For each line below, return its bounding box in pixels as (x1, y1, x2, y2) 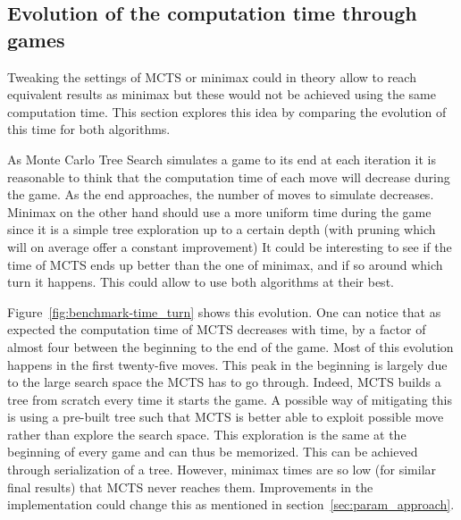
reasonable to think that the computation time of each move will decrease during (7, 167, 450, 186)
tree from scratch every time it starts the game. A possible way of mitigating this (7, 390, 452, 408)
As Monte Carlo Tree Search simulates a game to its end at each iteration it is (7, 149, 436, 168)
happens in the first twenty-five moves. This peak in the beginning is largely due (7, 355, 448, 373)
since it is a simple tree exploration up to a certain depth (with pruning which (7, 220, 436, 239)
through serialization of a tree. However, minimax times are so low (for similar (7, 460, 437, 479)
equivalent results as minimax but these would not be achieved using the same (7, 85, 436, 104)
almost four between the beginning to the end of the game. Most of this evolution (7, 337, 454, 356)
